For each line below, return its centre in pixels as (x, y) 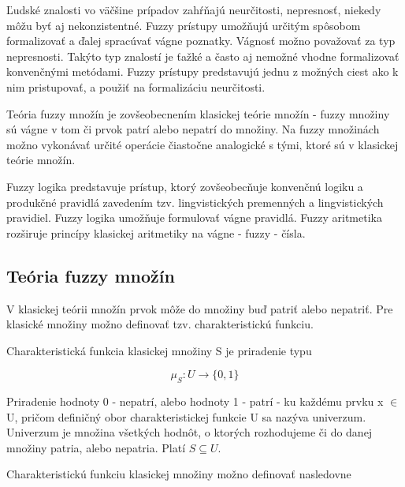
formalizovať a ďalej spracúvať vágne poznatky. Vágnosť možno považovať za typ (201, 41)
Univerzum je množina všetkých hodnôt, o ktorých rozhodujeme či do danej (189, 432)
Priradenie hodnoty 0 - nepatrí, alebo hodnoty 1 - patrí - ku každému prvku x (195, 401)
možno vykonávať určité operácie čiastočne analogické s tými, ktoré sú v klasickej (202, 144)
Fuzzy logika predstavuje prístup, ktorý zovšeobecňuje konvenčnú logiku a (185, 186)
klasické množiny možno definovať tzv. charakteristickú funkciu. (160, 324)
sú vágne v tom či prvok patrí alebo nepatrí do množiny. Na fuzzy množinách (193, 129)
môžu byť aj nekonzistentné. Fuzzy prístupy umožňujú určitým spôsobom (184, 25)
